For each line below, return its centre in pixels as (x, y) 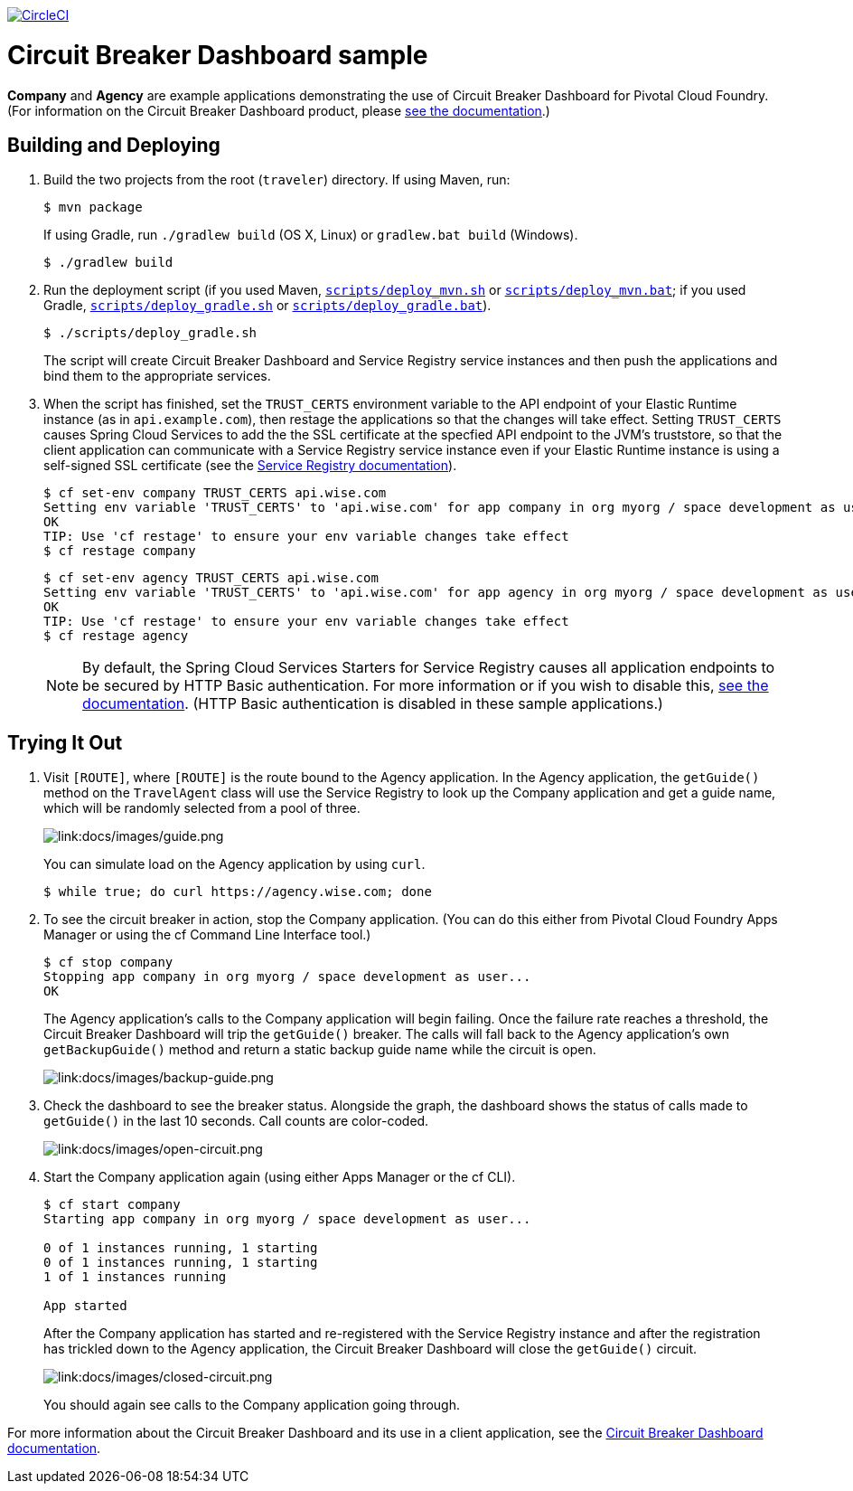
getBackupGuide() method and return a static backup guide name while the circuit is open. (320, 1050)
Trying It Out (65, 742)
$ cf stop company (108, 963)
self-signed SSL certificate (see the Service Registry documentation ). (250, 466)
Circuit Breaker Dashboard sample (218, 55)
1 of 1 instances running (135, 1277)
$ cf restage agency (116, 636)
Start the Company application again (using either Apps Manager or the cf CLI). (280, 1177)
